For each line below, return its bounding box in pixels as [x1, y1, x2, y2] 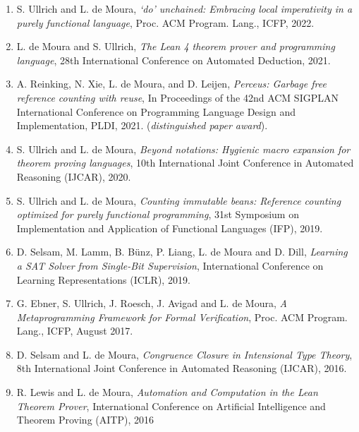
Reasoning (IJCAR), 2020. [16, 169, 131, 184]
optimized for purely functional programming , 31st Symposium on [16, 207, 299, 222]
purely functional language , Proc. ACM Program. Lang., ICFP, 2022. [16, 15, 315, 30]
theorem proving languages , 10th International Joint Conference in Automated [16, 155, 354, 170]
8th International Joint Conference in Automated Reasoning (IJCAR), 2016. [16, 361, 347, 376]
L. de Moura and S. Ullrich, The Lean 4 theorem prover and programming [16, 39, 335, 54]
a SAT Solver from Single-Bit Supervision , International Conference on [16, 258, 324, 272]
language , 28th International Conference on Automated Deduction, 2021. [16, 52, 331, 67]
